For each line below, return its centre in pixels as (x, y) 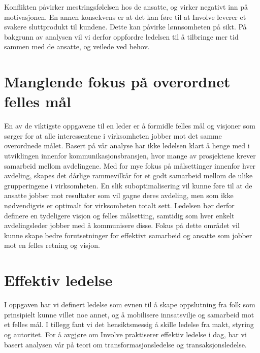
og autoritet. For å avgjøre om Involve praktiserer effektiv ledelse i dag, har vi (125, 334)
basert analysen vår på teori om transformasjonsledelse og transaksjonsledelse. (125, 344)
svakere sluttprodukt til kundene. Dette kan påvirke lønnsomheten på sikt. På (125, 27)
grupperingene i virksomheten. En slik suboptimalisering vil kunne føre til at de (128, 185)
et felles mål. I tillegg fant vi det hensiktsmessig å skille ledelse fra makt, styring (129, 324)
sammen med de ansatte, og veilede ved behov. (77, 46)
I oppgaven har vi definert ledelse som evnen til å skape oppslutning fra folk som (130, 304)
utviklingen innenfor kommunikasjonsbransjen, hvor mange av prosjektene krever (130, 156)
